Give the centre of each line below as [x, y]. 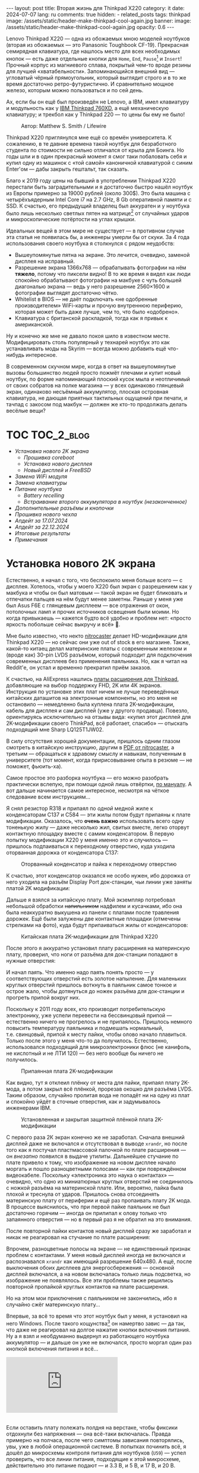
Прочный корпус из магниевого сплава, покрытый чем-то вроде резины [99, 65]
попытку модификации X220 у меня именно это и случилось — [87, 840]
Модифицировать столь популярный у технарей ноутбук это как [88, 343]
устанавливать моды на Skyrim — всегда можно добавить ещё [86, 348]
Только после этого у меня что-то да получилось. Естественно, [87, 1041]
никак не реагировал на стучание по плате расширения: [78, 1238]
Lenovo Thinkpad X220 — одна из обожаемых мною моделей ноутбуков [98, 39]
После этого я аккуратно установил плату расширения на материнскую [98, 948]
